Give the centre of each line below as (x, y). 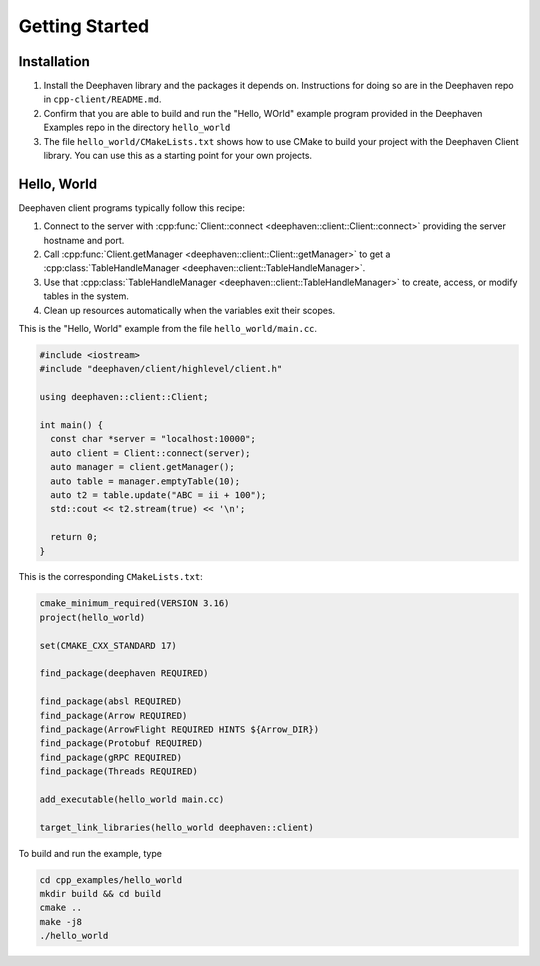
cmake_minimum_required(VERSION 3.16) (134, 603)
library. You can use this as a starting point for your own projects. (178, 156)
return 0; (74, 537)
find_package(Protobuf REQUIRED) (121, 743)
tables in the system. (86, 296)
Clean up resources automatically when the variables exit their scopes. (189, 310)
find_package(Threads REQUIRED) (119, 771)
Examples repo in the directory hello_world (137, 127)
